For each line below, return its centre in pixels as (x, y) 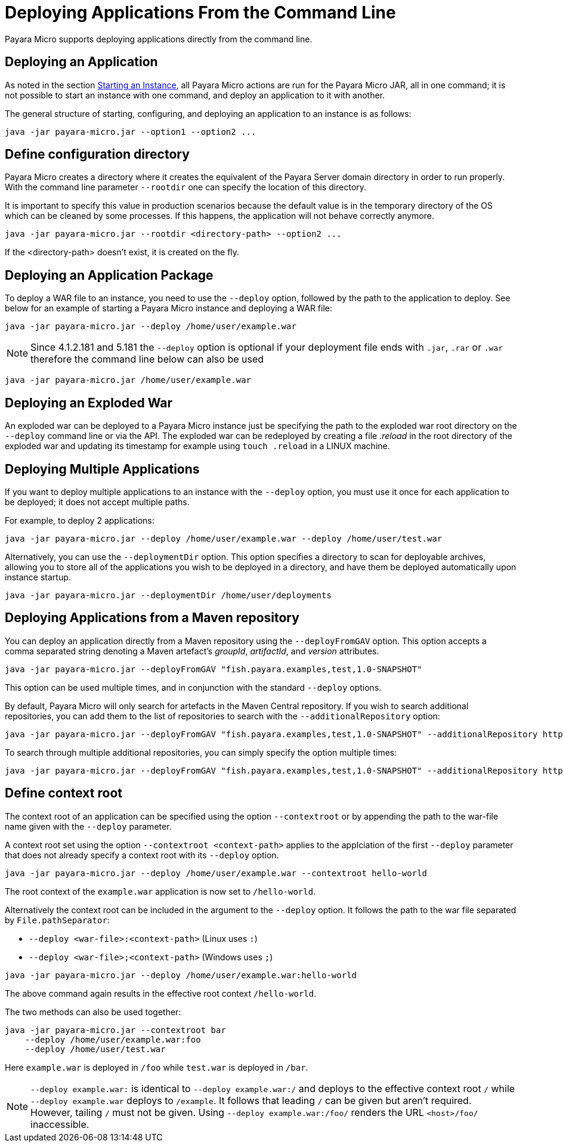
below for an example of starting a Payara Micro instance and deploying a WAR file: (168, 308)
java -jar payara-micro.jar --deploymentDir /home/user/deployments (168, 595)
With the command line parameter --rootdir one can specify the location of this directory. (186, 187)
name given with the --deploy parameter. (88, 826)
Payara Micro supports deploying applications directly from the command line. (159, 39)
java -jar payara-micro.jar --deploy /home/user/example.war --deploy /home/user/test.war (224, 538)
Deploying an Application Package (109, 275)
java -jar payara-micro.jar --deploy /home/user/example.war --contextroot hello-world (216, 873)
